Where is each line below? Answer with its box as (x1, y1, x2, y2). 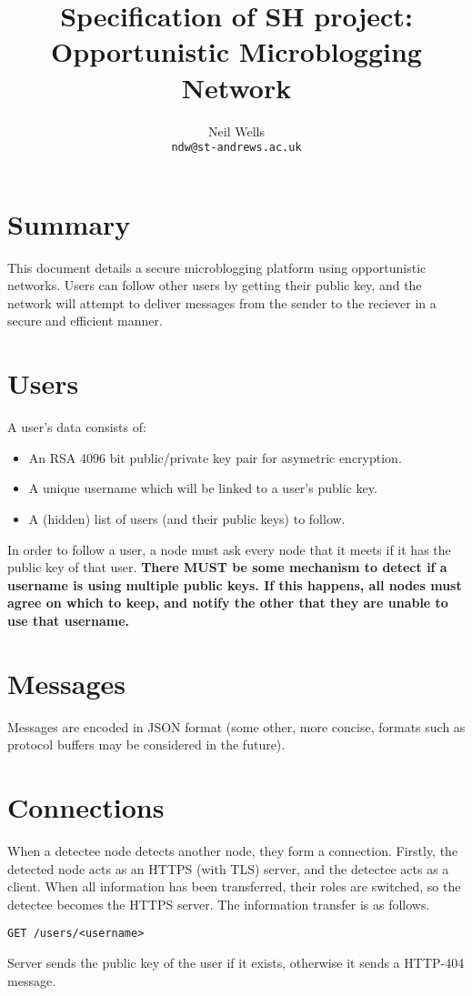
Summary (7, 205, 131, 242)
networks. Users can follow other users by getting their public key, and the (7, 276, 422, 295)
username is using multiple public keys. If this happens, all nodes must (7, 575, 462, 594)
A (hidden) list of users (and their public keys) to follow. (28, 508, 346, 528)
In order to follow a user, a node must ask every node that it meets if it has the (7, 539, 451, 558)
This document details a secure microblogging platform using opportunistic (7, 257, 427, 277)
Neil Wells (208, 121, 265, 140)
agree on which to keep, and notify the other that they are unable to (7, 593, 448, 612)
